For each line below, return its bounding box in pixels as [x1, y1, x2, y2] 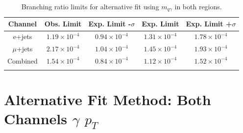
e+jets [13, 31, 32, 42]
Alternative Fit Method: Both [4, 89, 211, 109]
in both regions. [174, 1, 222, 11]
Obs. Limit [44, 19, 82, 29]
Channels [4, 108, 67, 128]
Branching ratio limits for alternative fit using [21, 1, 159, 11]
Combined [7, 55, 38, 66]
